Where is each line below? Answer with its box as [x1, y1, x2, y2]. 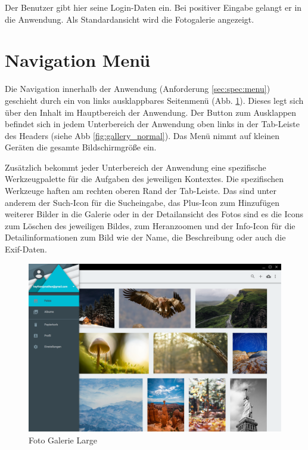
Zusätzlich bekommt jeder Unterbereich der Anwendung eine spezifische [5, 161, 266, 173]
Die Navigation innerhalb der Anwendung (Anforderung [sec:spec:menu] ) [5, 82, 270, 95]
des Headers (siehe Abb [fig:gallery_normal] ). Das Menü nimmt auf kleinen [5, 129, 280, 141]
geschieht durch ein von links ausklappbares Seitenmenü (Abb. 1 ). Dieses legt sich [5, 94, 304, 106]
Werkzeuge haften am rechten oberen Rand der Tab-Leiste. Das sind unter [5, 184, 276, 197]
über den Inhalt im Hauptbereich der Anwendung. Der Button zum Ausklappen [5, 106, 297, 118]
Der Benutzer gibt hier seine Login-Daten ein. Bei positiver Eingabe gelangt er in [5, 1, 302, 13]
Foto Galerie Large [29, 433, 97, 446]
